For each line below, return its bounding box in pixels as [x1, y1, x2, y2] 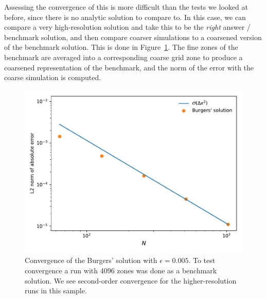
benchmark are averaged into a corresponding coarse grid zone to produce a [4, 51, 243, 62]
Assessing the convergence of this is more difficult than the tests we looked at [4, 2, 248, 12]
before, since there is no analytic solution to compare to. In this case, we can [4, 11, 246, 22]
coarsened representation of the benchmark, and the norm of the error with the [4, 62, 254, 72]
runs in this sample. [25, 285, 87, 296]
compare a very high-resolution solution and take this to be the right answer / [4, 22, 251, 32]
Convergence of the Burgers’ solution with [25, 255, 157, 266]
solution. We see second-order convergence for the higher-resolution [25, 275, 237, 286]
